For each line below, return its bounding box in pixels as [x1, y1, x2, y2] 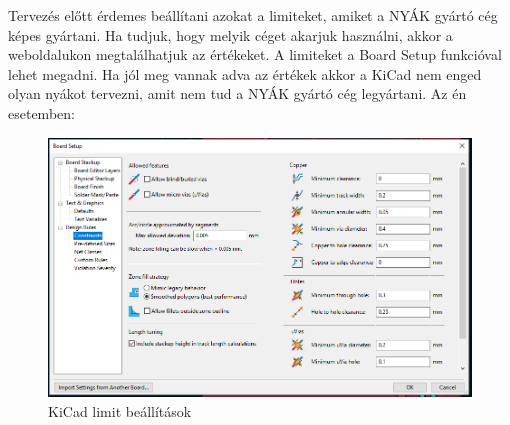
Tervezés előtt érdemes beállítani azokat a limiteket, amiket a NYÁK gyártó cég [8, 5, 498, 25]
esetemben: [8, 102, 75, 123]
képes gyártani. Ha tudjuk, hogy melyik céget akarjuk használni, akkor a [8, 24, 453, 45]
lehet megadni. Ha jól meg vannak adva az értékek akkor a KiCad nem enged [8, 63, 482, 84]
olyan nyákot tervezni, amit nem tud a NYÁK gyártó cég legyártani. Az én [8, 83, 467, 104]
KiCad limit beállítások [48, 400, 192, 421]
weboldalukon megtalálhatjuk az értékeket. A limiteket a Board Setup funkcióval [8, 44, 502, 65]
